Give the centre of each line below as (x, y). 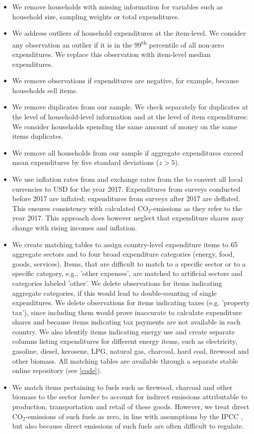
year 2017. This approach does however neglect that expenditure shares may (128, 218)
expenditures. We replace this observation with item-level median (111, 54)
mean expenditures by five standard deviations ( (86, 162)
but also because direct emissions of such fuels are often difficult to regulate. (128, 426)
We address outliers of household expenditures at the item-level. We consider (129, 33)
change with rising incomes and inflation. (74, 227)
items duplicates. (38, 136)
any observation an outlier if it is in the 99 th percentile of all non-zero (118, 44)
